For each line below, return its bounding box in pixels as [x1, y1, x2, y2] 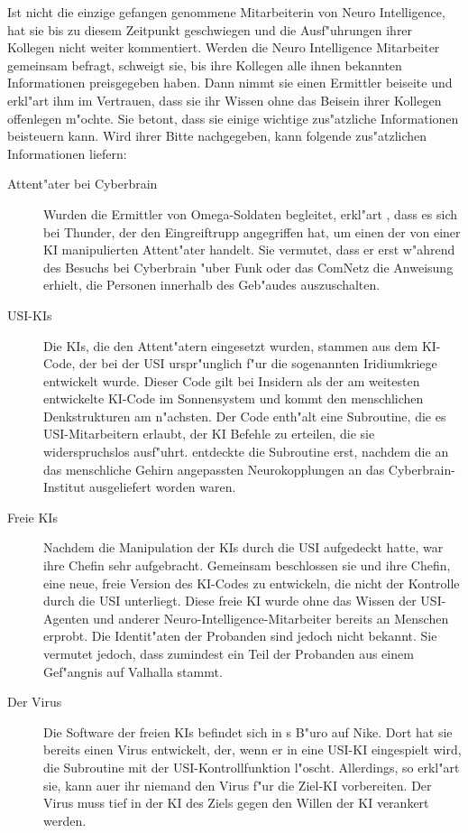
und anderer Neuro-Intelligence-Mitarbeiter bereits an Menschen [93, 608, 449, 627]
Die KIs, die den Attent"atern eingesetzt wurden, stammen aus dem [43, 336, 418, 355]
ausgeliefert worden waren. [89, 477, 236, 496]
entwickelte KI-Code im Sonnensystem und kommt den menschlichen [43, 389, 424, 408]
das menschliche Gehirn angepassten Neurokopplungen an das [43, 459, 385, 478]
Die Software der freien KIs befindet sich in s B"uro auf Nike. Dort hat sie [43, 722, 453, 741]
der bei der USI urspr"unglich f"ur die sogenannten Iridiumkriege [79, 354, 437, 373]
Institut [43, 477, 86, 496]
